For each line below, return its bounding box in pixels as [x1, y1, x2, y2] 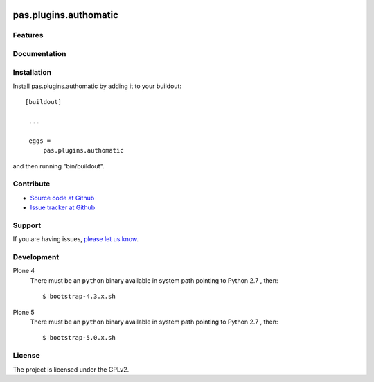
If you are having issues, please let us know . [12, 235, 139, 243]
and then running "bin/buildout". [12, 162, 105, 170]
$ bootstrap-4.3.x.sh [42, 293, 116, 301]
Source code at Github [30, 193, 95, 202]
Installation [12, 67, 52, 77]
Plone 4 [12, 267, 35, 275]
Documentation [12, 49, 66, 58]
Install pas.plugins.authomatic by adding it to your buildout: [12, 82, 181, 90]
